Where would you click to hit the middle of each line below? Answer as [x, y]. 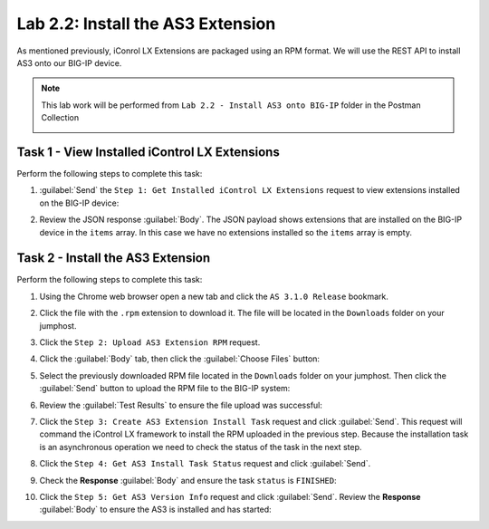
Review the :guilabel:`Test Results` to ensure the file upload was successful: [181, 405]
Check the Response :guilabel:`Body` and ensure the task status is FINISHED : [188, 480]
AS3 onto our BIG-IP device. [69, 63]
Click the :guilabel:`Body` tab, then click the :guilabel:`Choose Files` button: [180, 359]
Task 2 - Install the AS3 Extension [114, 258]
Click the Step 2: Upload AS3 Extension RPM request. [150, 342]
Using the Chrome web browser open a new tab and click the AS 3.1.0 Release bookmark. [214, 296]
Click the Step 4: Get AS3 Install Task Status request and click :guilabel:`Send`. [205, 464]
